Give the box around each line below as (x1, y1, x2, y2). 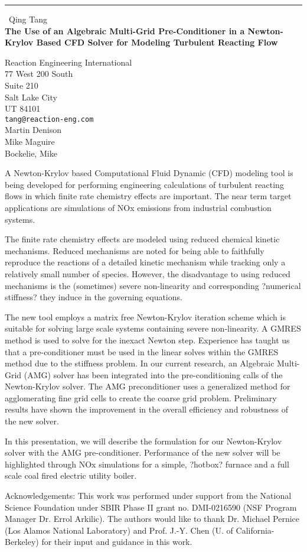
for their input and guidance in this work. (41, 535, 192, 548)
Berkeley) (5, 535, 39, 548)
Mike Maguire (5, 135, 55, 147)
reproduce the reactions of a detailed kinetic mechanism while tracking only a (5, 256, 286, 268)
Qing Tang (9, 13, 47, 25)
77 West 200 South (5, 67, 73, 80)
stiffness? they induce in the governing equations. (5, 291, 182, 303)
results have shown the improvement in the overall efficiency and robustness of (5, 403, 289, 415)
